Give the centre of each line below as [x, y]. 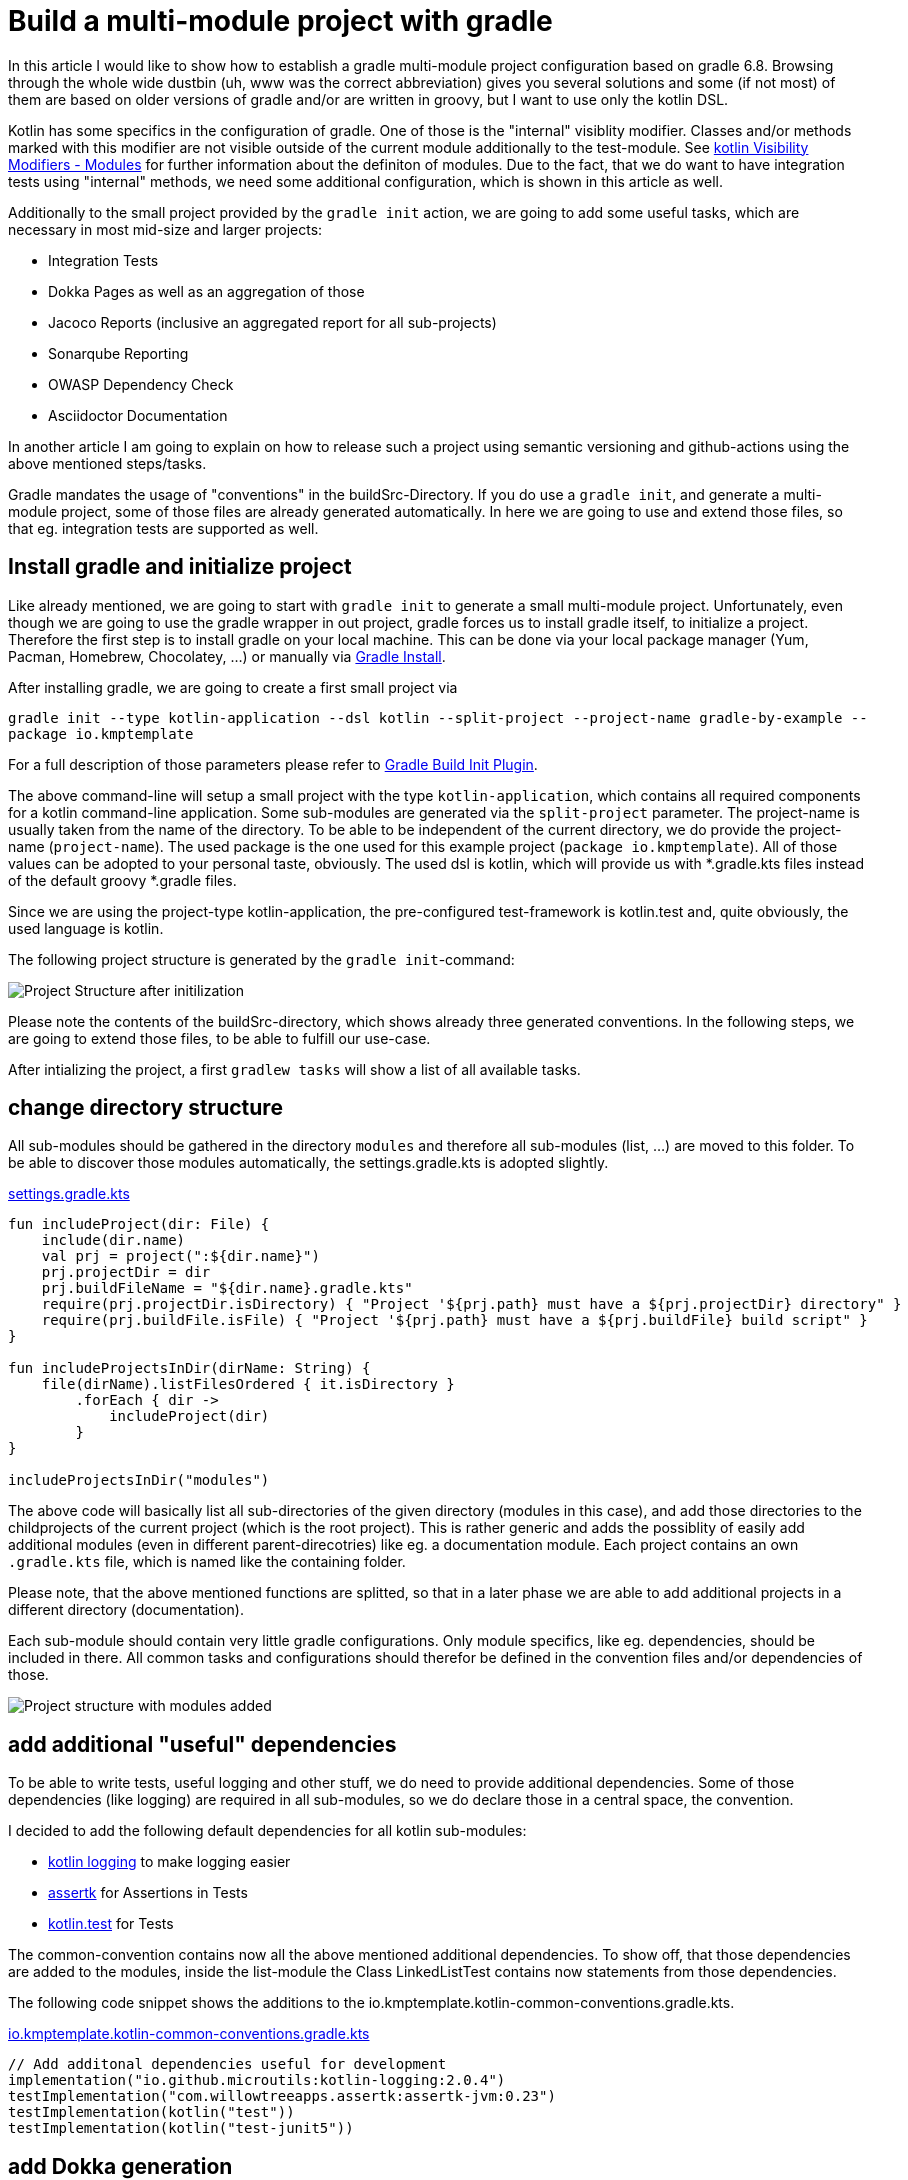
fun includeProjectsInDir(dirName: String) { [189, 1368]
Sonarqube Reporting [118, 353]
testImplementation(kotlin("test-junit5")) [181, 2128]
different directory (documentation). [126, 1610]
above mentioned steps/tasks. [107, 463]
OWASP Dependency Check [141, 384]
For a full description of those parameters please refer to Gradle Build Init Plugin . [273, 764]
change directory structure [145, 1108]
